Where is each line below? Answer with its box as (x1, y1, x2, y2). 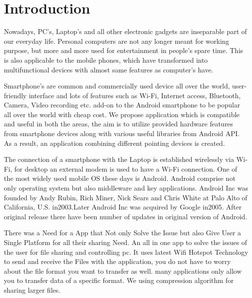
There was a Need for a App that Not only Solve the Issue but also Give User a (4, 228, 241, 238)
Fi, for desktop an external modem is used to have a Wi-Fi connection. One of (4, 163, 237, 174)
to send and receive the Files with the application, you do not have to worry (4, 256, 231, 266)
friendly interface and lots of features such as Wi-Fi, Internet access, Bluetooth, (4, 90, 241, 100)
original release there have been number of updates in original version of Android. (4, 211, 248, 221)
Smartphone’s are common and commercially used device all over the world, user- (4, 81, 247, 91)
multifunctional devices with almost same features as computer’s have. (4, 64, 214, 74)
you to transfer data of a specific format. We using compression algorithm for (4, 275, 234, 285)
